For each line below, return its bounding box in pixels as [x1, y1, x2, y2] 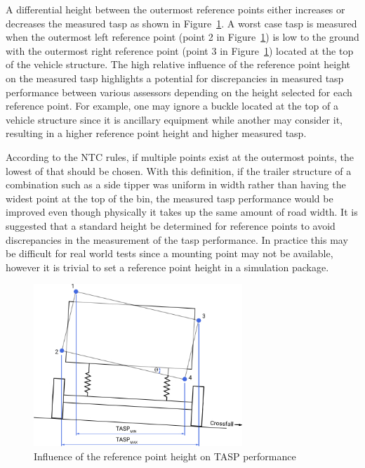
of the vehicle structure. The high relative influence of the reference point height [6, 57, 351, 72]
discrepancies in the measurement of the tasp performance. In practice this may [6, 232, 348, 247]
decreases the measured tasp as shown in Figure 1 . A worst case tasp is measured [6, 15, 357, 30]
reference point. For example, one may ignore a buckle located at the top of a [6, 98, 338, 113]
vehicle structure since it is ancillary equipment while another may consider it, [6, 112, 343, 126]
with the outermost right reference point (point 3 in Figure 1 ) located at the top [6, 43, 354, 58]
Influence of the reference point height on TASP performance [34, 448, 296, 463]
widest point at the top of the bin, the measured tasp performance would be [6, 190, 333, 205]
